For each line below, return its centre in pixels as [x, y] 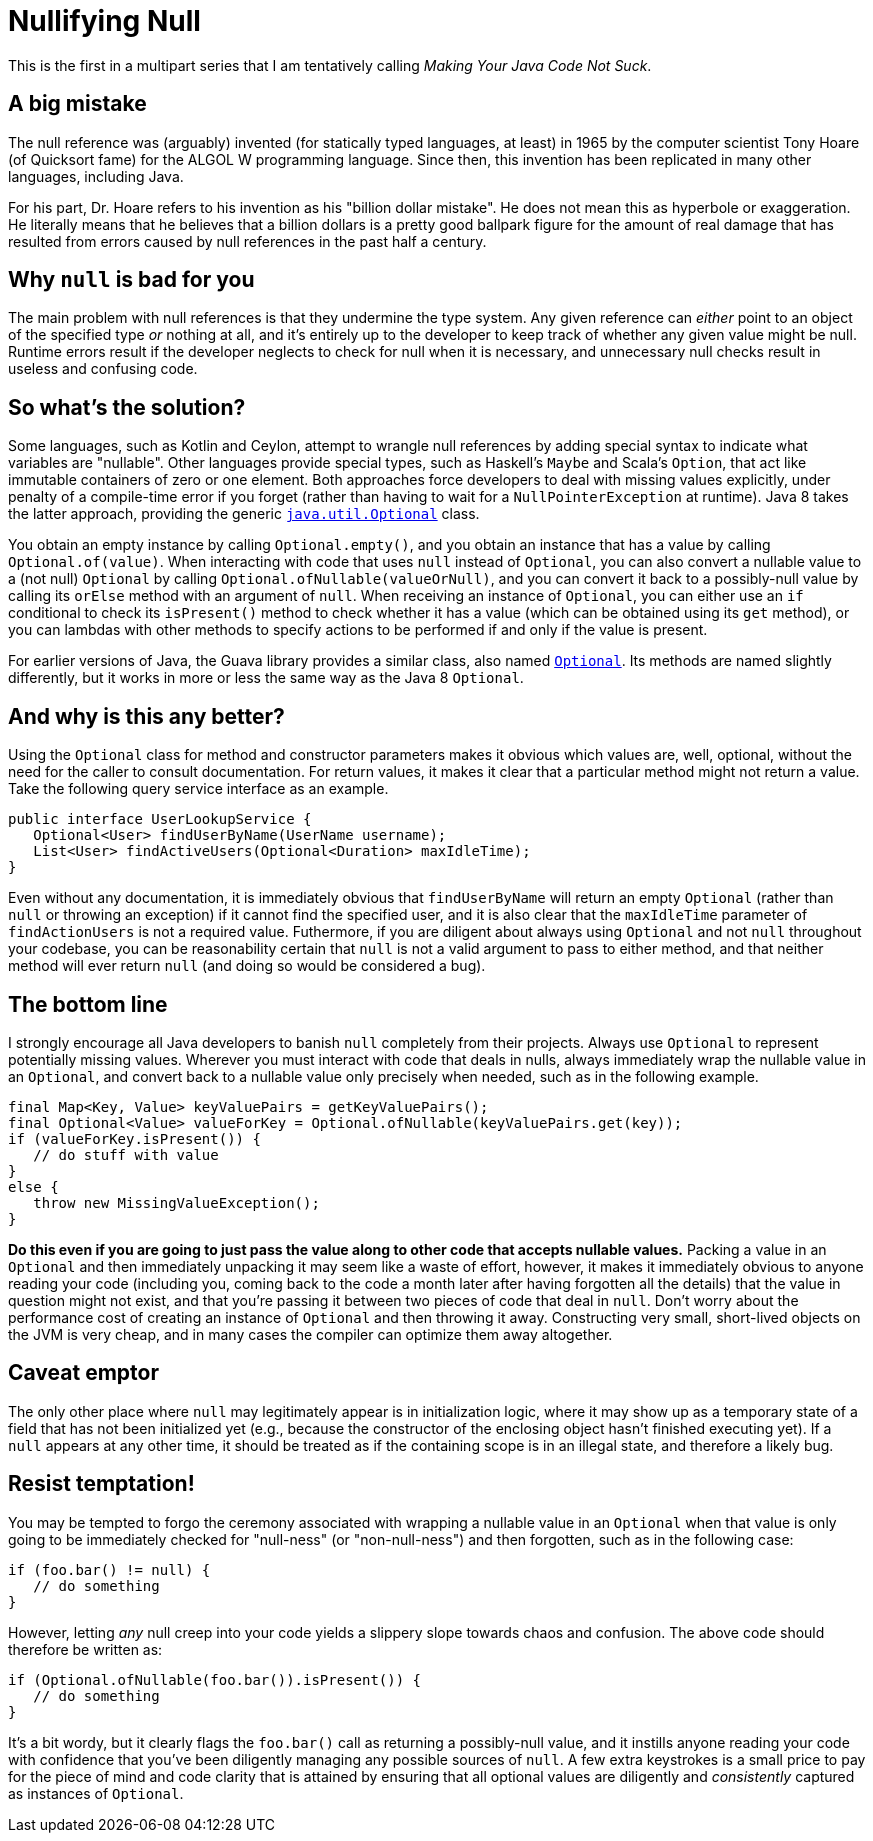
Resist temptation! [101, 1484]
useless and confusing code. [103, 369]
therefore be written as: [85, 1649]
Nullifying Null [104, 21]
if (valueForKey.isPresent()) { [134, 1138]
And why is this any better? [146, 716]
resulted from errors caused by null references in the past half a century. [247, 241]
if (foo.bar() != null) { [109, 1569]
